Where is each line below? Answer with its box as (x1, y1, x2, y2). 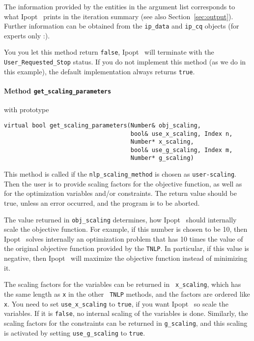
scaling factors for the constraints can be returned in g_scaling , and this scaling (4, 317, 248, 328)
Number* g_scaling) (130, 155, 194, 162)
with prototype (4, 104, 49, 115)
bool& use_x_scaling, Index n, (130, 130, 233, 137)
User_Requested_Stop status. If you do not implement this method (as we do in (4, 57, 246, 67)
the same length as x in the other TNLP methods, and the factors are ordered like (4, 288, 250, 299)
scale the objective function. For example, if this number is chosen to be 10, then (4, 224, 248, 234)
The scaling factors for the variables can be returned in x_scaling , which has (4, 279, 241, 289)
